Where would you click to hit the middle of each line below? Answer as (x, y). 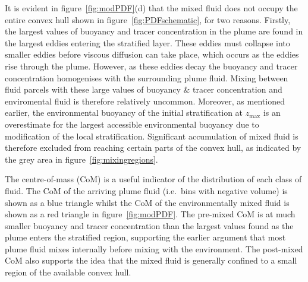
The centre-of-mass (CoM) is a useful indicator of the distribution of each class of (153, 179)
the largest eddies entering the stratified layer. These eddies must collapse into (147, 42)
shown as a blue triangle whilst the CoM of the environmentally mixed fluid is (147, 202)
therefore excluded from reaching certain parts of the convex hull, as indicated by (153, 148)
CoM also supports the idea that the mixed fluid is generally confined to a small (151, 260)
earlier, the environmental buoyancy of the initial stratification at (124, 113)
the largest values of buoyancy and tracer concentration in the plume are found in (154, 31)
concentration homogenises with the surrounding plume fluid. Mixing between (147, 77)
